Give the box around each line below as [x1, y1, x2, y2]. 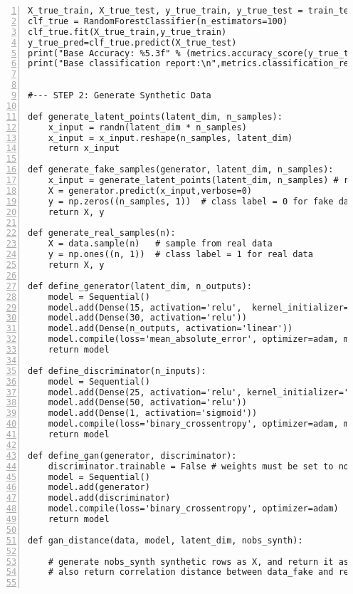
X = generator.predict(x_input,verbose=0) [48, 185, 252, 196]
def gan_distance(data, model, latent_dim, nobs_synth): [28, 535, 303, 546]
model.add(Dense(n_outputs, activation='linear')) [48, 323, 293, 334]
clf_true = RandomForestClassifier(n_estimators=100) [28, 16, 288, 26]
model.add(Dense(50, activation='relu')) [48, 397, 247, 408]
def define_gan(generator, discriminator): [28, 450, 237, 461]
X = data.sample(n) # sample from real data [48, 239, 273, 249]
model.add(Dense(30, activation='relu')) [48, 313, 247, 323]
